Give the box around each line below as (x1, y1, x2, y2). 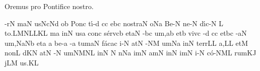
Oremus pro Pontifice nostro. (5, 1, 94, 11)
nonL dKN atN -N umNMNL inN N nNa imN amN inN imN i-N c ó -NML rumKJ (5, 47, 256, 58)
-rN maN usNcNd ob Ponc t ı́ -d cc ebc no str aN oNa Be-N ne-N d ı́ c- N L (5, 18, 224, 28)
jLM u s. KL (5, 57, 39, 67)
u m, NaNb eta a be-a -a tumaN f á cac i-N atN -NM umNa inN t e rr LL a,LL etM (5, 37, 248, 48)
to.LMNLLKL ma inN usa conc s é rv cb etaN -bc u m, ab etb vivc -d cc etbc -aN (5, 28, 247, 38)
